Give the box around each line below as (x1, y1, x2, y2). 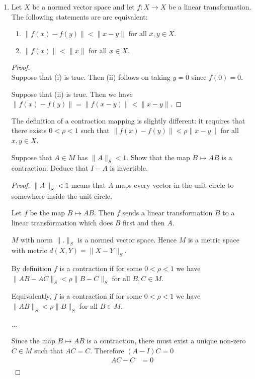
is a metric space (188, 234, 239, 244)
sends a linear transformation (122, 207, 213, 218)
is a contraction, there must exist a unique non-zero (87, 335, 246, 346)
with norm (21, 234, 53, 244)
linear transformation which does (11, 217, 113, 227)
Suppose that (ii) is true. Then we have (11, 88, 133, 99)
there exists (11, 125, 47, 136)
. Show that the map (126, 152, 190, 162)
